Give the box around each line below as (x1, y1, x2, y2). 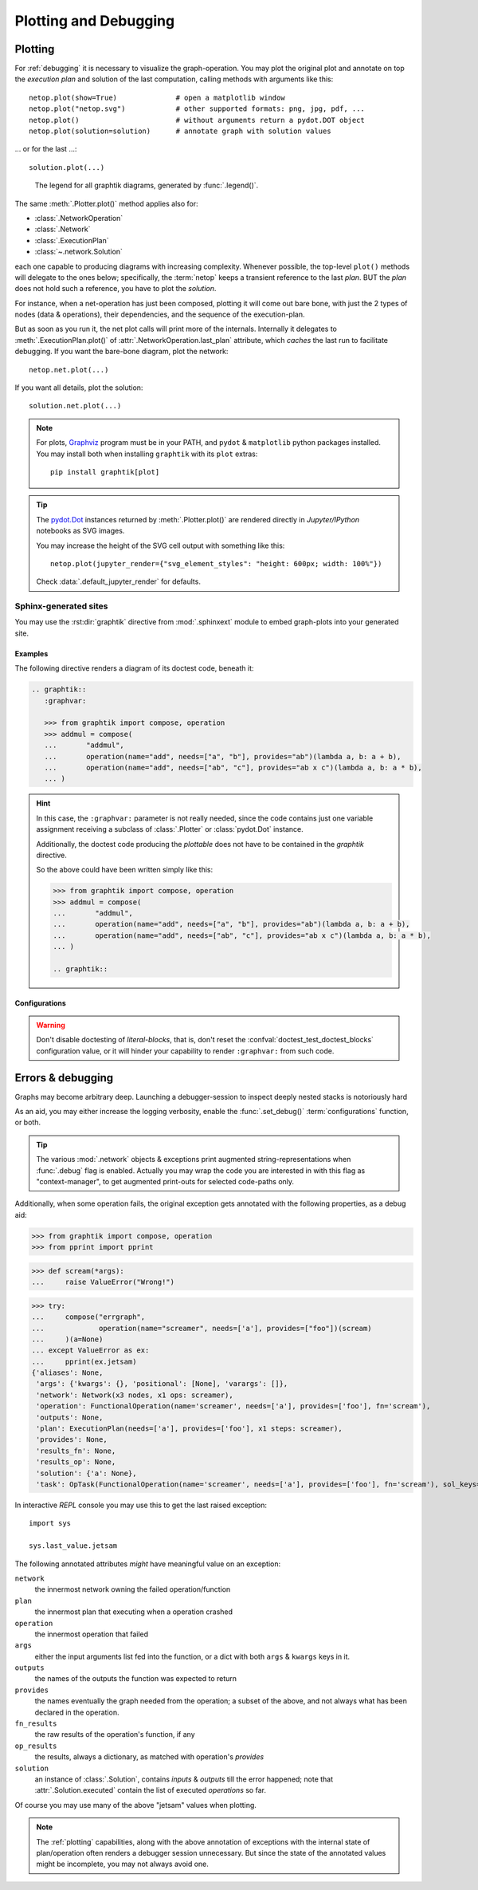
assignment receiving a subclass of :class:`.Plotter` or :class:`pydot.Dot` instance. (36, 825, 304, 834)
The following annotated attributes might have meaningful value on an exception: (14, 1559, 281, 1569)
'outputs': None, (36, 1412, 104, 1422)
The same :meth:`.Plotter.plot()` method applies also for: (14, 199, 198, 208)
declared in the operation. (34, 1707, 119, 1717)
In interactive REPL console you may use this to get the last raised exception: (14, 1500, 267, 1510)
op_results (14, 1741, 57, 1750)
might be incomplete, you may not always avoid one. (36, 1859, 209, 1869)
